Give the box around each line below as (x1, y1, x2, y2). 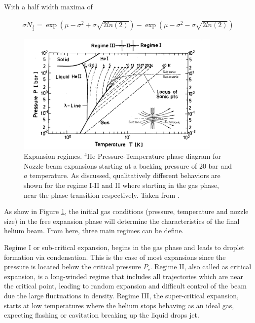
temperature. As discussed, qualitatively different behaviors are (30, 170, 220, 180)
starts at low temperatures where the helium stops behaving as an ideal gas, (4, 300, 234, 310)
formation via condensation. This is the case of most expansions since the (4, 251, 226, 262)
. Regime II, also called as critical (150, 261, 252, 272)
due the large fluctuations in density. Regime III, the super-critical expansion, (4, 290, 239, 301)
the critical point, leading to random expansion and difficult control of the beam (4, 281, 247, 291)
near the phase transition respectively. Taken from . (24, 189, 180, 200)
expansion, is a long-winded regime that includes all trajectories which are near (4, 271, 244, 281)
